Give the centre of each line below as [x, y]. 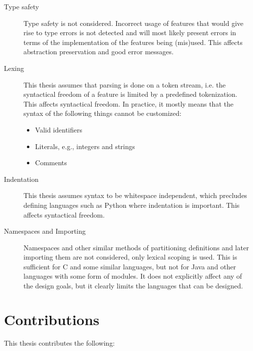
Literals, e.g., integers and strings [85, 146]
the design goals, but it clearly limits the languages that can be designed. [133, 286]
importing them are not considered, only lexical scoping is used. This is [130, 257]
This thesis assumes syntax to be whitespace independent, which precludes [135, 195]
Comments [51, 163]
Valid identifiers [58, 129]
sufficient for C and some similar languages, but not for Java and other [130, 266]
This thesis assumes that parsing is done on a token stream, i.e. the [125, 84]
